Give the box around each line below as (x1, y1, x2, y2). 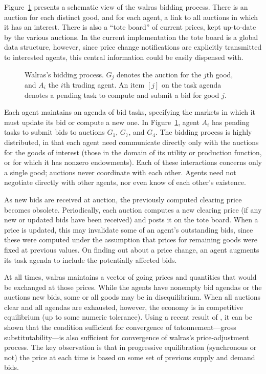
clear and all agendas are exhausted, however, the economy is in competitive (4, 301, 243, 312)
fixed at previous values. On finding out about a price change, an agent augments (4, 244, 259, 255)
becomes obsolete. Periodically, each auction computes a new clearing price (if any (4, 204, 262, 215)
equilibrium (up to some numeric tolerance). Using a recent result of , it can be (4, 311, 252, 322)
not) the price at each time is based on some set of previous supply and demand (4, 351, 255, 362)
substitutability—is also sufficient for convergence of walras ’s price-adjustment (4, 331, 249, 342)
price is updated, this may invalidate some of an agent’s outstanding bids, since (4, 224, 253, 235)
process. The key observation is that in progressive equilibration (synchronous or (4, 342, 257, 352)
